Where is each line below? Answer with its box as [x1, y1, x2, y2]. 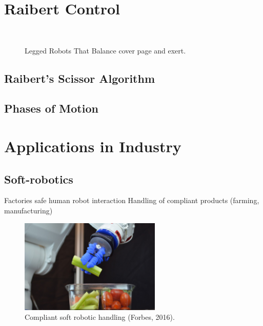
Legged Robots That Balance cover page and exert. [25, 45, 186, 56]
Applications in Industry [4, 136, 181, 157]
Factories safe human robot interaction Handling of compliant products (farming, [4, 195, 259, 206]
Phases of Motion [4, 100, 98, 116]
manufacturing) [4, 205, 53, 216]
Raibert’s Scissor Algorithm [4, 70, 155, 86]
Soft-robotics [4, 171, 73, 187]
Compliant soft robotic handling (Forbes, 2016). [25, 312, 175, 322]
